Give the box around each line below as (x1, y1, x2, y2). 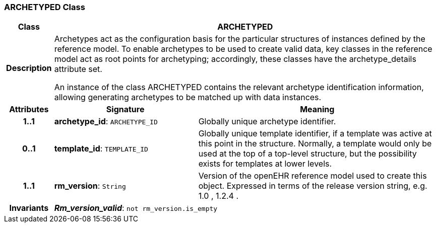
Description (6, 63, 52, 73)
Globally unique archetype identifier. (198, 116, 336, 127)
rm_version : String (54, 181, 126, 191)
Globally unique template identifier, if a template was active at (198, 128, 432, 139)
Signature (106, 104, 145, 115)
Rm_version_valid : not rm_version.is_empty (54, 203, 218, 213)
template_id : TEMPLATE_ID (54, 143, 148, 154)
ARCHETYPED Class (4, 2, 85, 12)
